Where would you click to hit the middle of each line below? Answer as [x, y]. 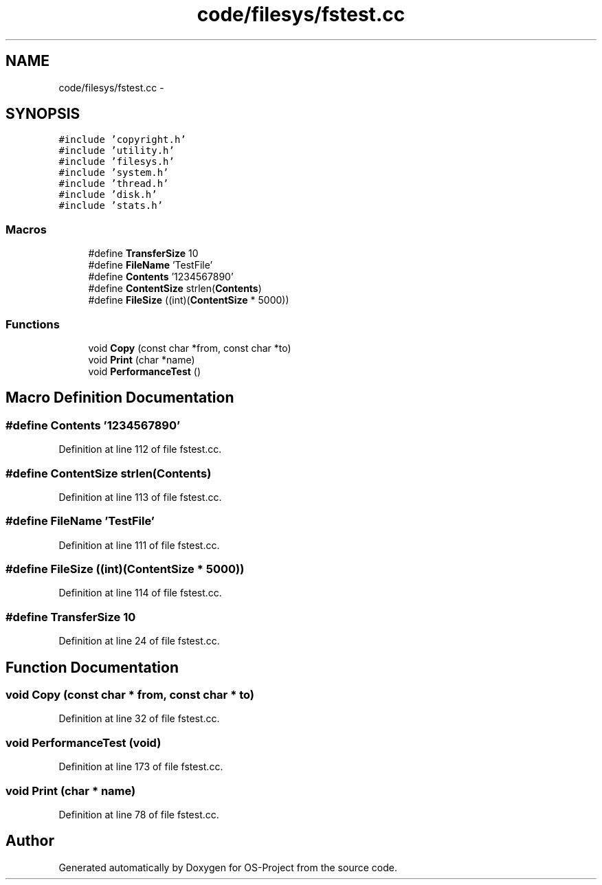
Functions [33, 324]
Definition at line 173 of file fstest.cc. [141, 767]
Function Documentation [92, 667]
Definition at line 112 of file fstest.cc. [140, 449]
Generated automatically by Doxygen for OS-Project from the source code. [228, 867]
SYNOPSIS [43, 114]
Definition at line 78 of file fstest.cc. [139, 814]
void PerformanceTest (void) [83, 742]
